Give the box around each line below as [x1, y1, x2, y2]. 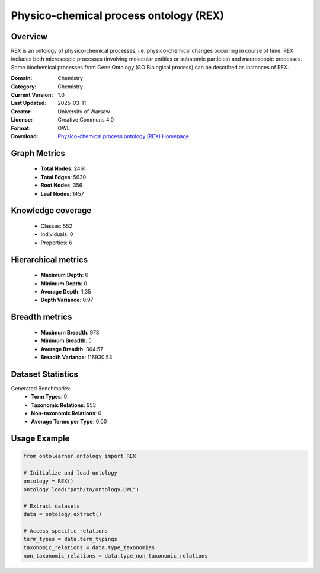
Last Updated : [11, 100, 47, 107]
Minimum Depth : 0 [40, 279, 87, 287]
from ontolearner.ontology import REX [23, 453, 136, 460]
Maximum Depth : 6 [40, 272, 89, 279]
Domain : [11, 75, 33, 82]
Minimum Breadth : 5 [40, 337, 92, 344]
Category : [11, 83, 37, 90]
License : [11, 116, 33, 123]
